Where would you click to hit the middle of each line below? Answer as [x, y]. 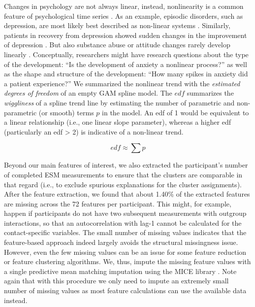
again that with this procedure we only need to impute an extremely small [116, 281]
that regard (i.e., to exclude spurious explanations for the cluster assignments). [123, 184]
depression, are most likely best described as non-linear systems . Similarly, [117, 25]
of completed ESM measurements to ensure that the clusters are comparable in [123, 174]
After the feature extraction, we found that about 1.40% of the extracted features [127, 194]
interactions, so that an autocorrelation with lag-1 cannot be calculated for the [123, 222]
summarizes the [210, 93]
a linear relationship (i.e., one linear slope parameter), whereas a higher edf [117, 122]
